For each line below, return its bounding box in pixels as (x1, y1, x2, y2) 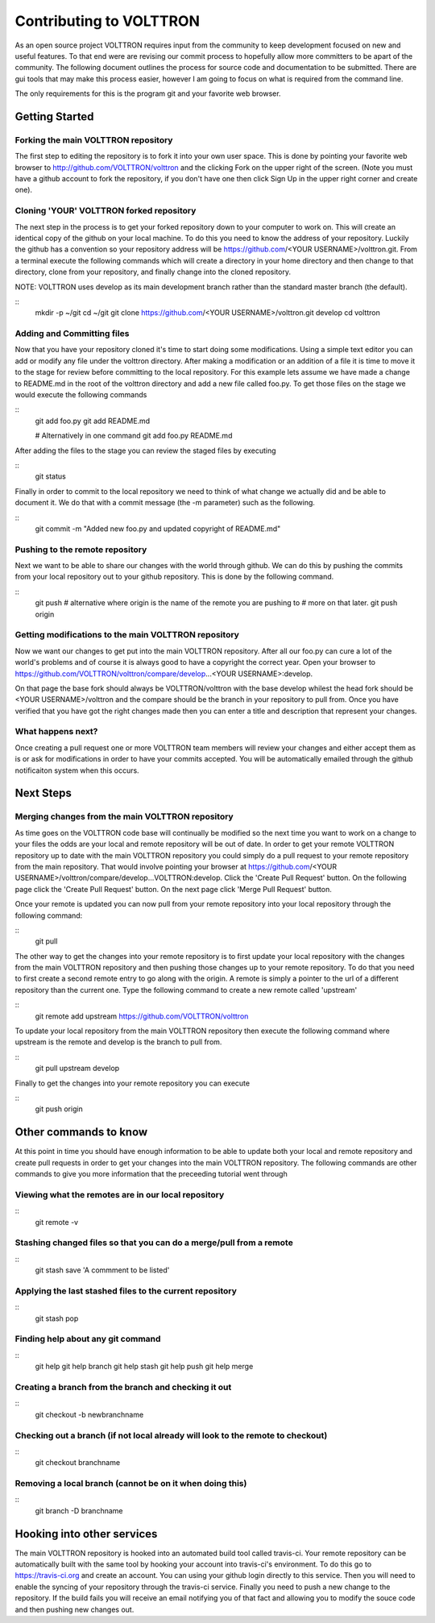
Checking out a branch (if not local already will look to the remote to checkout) (14, 1430, 328, 1441)
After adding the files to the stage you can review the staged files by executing (14, 446, 277, 455)
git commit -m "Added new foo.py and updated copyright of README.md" (35, 524, 281, 533)
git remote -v (35, 1217, 79, 1227)
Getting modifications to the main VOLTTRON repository (14, 629, 239, 641)
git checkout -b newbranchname (35, 1409, 144, 1419)
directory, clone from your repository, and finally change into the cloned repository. (14, 267, 292, 277)
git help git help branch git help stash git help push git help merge (35, 1362, 254, 1372)
